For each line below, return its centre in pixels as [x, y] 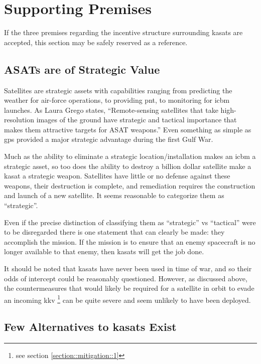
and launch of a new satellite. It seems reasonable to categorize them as [114, 195]
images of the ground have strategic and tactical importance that [137, 120]
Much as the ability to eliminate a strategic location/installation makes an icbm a [130, 156]
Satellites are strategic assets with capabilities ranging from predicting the [118, 90]
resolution [19, 120]
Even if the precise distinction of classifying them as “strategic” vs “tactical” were [130, 222]
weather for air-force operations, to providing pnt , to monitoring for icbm [117, 100]
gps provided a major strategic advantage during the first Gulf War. [109, 139]
